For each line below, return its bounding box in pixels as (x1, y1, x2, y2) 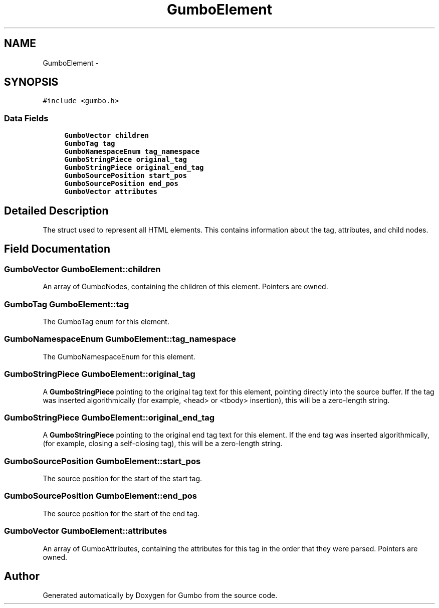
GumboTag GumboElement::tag (4, 299, 129, 309)
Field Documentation (4, 243, 110, 256)
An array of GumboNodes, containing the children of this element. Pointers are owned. (43, 282, 328, 291)
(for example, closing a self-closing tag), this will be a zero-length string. (43, 439, 283, 448)
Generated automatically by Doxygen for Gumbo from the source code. (43, 591, 278, 600)
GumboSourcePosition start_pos (64, 171, 187, 180)
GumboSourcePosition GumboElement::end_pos (4, 491, 197, 501)
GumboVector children (64, 131, 149, 140)
